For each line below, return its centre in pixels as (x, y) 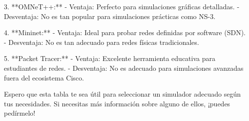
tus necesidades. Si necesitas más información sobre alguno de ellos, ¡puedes (117, 103)
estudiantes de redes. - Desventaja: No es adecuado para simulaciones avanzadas (124, 68)
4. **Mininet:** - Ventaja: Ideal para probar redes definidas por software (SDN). (125, 32)
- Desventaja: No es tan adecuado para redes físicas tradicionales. (102, 42)
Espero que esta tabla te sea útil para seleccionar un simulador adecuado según (122, 94)
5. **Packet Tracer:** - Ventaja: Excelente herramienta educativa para (110, 58)
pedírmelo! (20, 113)
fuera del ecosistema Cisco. (44, 77)
